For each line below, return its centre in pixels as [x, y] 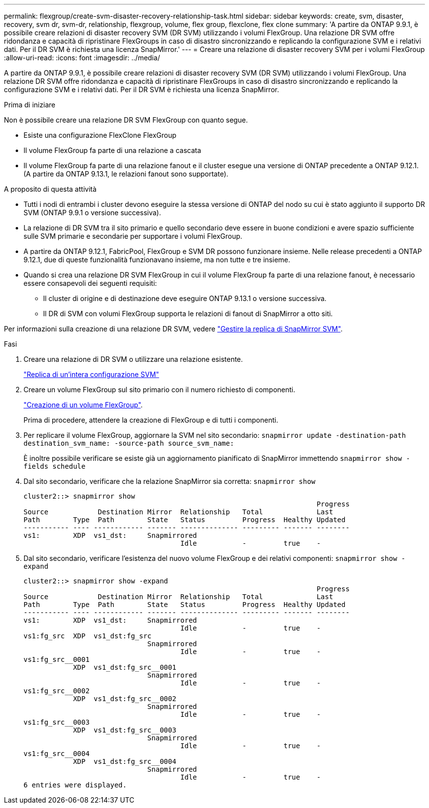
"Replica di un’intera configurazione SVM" [91, 374]
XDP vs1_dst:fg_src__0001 [125, 667]
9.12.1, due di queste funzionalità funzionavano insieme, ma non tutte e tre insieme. [157, 260]
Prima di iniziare [30, 105]
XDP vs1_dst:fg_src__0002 [125, 699]
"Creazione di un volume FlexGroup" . [83, 405]
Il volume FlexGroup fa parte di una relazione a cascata [112, 150]
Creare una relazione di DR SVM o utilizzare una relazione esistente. [133, 359]
